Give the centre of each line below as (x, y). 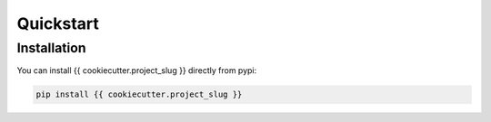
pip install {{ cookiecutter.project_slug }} (139, 94)
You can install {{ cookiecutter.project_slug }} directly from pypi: (137, 70)
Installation (51, 48)
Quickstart (58, 23)
